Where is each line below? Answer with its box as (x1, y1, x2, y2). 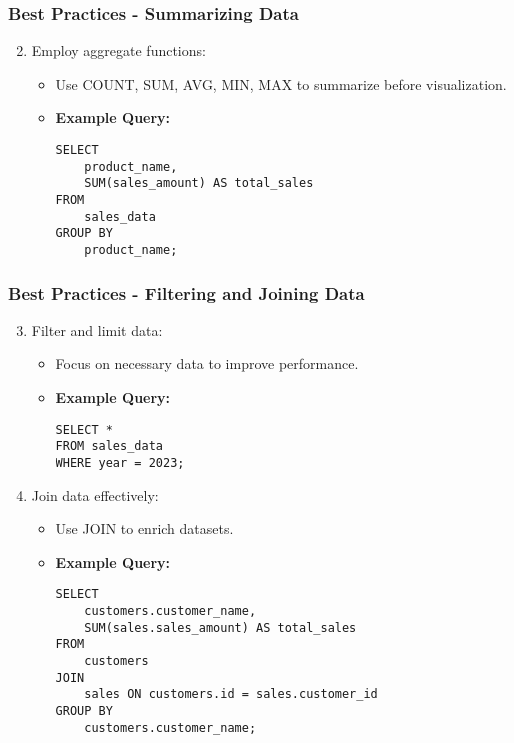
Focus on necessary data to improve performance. (55, 353, 359, 374)
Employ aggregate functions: (31, 40, 206, 61)
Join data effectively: (31, 484, 159, 505)
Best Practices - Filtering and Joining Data (8, 280, 365, 305)
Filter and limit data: (31, 319, 163, 340)
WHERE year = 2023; (55, 455, 185, 470)
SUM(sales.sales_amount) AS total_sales (84, 620, 357, 635)
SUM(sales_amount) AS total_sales (84, 176, 314, 191)
